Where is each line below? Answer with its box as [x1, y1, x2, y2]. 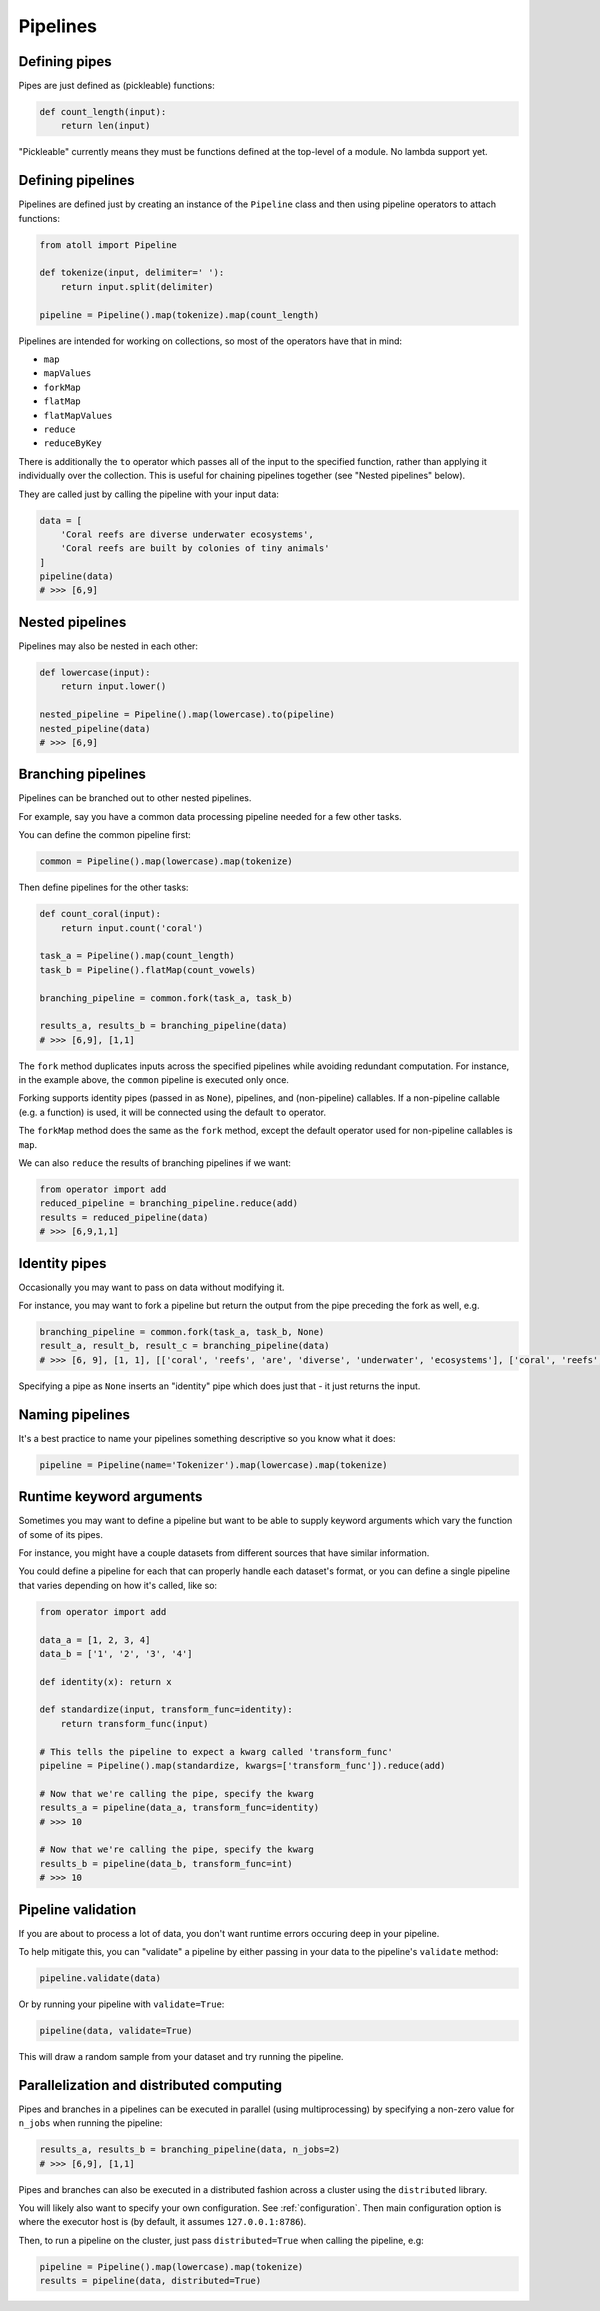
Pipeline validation [18, 1901, 137, 1918]
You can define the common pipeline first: [18, 829, 192, 841]
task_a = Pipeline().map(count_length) [39, 950, 235, 962]
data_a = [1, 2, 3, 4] [39, 1634, 151, 1645]
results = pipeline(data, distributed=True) [39, 2275, 262, 2287]
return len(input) [60, 120, 151, 132]
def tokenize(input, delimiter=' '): [39, 267, 225, 279]
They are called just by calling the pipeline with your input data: [18, 488, 280, 500]
